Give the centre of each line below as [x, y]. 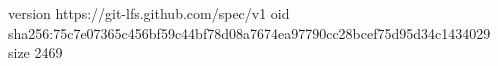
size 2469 [35, 52]
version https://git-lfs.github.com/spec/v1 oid [149, 13]
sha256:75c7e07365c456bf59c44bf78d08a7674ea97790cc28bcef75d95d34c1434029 [249, 32]
